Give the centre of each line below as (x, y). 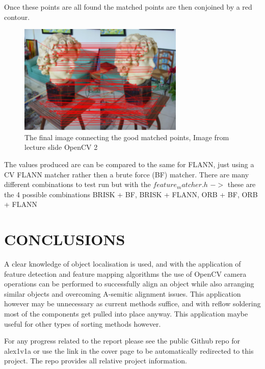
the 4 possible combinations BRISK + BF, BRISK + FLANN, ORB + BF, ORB (131, 194)
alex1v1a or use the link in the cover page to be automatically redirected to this (129, 350)
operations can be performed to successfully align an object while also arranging (129, 284)
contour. (17, 17)
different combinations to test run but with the (77, 184)
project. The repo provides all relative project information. (96, 361)
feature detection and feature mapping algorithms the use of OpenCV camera (125, 273)
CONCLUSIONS (65, 239)
